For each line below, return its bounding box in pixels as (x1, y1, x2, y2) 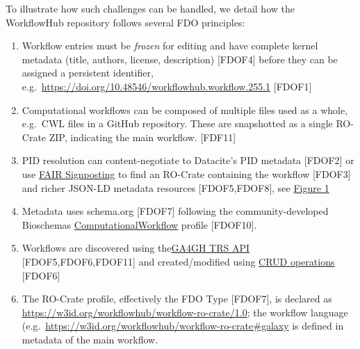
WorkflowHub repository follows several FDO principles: (6, 15, 245, 29)
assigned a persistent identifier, (22, 65, 154, 80)
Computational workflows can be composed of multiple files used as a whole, (22, 102, 348, 117)
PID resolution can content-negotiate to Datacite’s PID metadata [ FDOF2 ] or (22, 153, 354, 168)
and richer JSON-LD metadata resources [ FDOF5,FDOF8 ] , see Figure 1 (22, 180, 329, 195)
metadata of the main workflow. (22, 332, 158, 346)
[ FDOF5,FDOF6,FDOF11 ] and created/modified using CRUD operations (22, 254, 335, 268)
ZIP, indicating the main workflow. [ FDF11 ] (49, 129, 236, 144)
